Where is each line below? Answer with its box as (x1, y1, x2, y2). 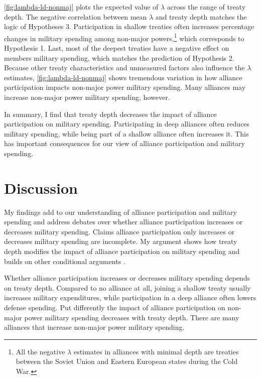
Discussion (4, 177, 78, 198)
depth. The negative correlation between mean (4, 11, 147, 22)
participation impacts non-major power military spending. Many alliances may (4, 82, 246, 92)
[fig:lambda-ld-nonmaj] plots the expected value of (4, 2, 159, 12)
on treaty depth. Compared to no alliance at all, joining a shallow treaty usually (4, 282, 251, 293)
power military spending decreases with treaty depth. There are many (24, 312, 239, 322)
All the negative (16, 346, 65, 356)
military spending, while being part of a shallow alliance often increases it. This (4, 128, 249, 139)
